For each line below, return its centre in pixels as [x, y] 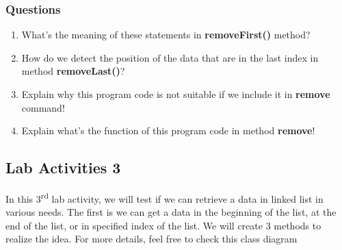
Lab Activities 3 [63, 167]
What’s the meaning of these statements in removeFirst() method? [166, 35]
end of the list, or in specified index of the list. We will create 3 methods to [163, 225]
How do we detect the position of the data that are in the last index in [170, 57]
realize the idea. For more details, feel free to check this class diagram [152, 239]
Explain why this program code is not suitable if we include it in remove [176, 94]
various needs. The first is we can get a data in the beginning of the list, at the [171, 212]
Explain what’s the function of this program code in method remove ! [168, 130]
